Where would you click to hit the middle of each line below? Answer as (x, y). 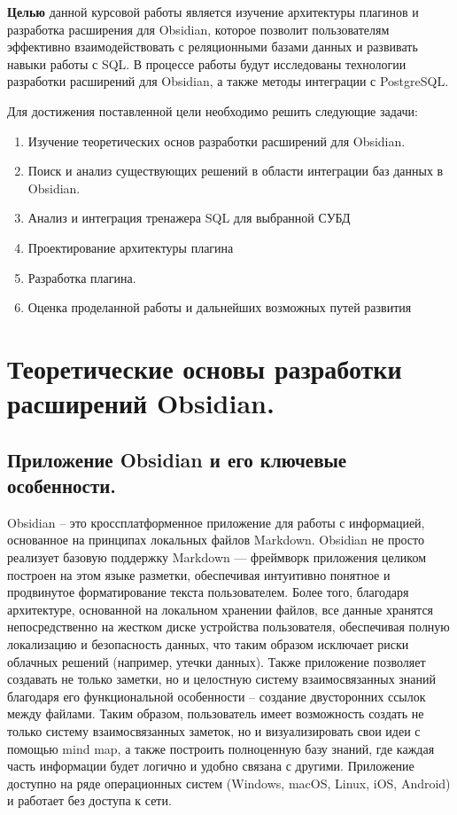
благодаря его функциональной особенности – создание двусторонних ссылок (217, 696)
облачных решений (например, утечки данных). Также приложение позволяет (217, 661)
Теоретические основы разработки (205, 368)
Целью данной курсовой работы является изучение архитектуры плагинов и (213, 12)
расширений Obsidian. (141, 403)
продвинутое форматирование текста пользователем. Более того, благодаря (208, 592)
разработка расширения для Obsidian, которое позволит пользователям (198, 29)
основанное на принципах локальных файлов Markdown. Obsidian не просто (216, 540)
